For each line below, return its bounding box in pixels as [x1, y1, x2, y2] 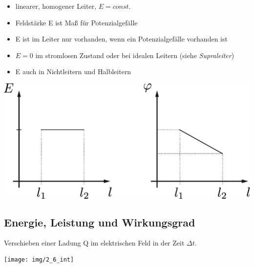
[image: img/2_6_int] [4, 256, 74, 264]
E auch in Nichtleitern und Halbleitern [15, 66, 131, 77]
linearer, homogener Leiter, [15, 1, 97, 11]
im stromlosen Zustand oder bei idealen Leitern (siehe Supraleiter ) [35, 50, 234, 60]
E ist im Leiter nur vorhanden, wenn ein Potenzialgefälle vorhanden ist [15, 34, 228, 44]
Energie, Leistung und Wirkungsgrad [4, 214, 195, 229]
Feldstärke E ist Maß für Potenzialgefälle [15, 17, 138, 27]
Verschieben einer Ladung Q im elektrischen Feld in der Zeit [4, 237, 185, 247]
